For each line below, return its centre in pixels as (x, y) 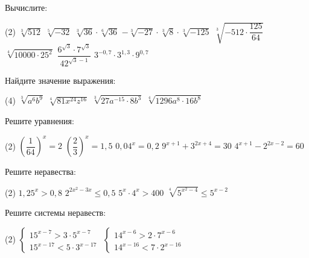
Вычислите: (26, 7)
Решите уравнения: (40, 121)
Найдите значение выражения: (60, 80)
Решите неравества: (40, 171)
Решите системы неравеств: (56, 212)
